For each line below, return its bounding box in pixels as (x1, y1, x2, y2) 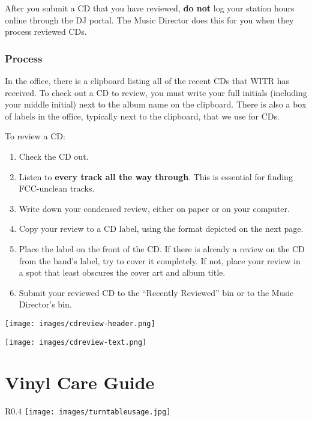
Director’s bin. (19, 298, 72, 310)
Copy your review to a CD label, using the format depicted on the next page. (19, 222, 304, 235)
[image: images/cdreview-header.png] (5, 319, 155, 328)
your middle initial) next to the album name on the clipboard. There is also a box (5, 98, 307, 111)
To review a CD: (5, 130, 65, 142)
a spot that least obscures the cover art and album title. (19, 266, 226, 279)
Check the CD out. (19, 150, 89, 162)
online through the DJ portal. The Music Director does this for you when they (5, 13, 294, 26)
